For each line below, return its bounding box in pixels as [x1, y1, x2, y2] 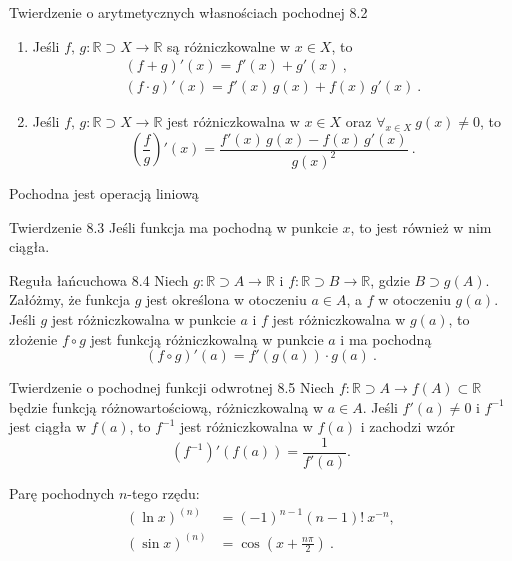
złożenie [9, 328, 58, 349]
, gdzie [370, 269, 410, 290]
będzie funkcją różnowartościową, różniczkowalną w [9, 396, 324, 417]
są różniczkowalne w [167, 35, 291, 56]
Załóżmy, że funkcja [9, 289, 130, 310]
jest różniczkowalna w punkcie [51, 308, 236, 329]
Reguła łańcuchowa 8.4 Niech [9, 269, 189, 290]
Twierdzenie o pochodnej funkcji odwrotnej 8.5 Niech [9, 377, 335, 398]
